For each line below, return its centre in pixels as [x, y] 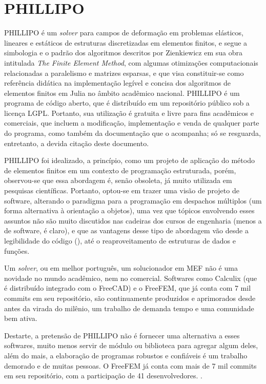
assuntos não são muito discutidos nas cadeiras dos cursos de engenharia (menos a [133, 220]
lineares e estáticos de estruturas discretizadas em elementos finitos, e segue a [126, 42]
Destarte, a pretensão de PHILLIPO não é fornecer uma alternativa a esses [122, 335]
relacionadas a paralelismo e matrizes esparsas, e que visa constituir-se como [124, 73]
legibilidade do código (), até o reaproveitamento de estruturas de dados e [120, 240]
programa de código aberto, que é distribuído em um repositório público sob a [127, 103]
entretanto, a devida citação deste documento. [77, 143]
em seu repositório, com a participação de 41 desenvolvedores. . [103, 376]
